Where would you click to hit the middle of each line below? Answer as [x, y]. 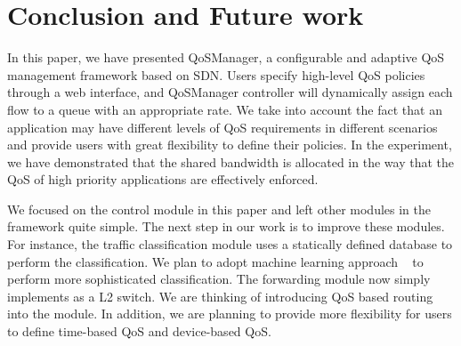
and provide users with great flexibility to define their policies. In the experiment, [230, 145]
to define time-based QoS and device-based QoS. [139, 331]
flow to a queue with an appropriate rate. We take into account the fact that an [225, 109]
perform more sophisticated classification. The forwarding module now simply [219, 279]
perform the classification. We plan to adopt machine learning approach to [215, 261]
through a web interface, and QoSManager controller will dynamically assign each [230, 92]
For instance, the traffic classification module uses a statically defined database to [230, 244]
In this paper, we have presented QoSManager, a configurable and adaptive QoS [226, 57]
